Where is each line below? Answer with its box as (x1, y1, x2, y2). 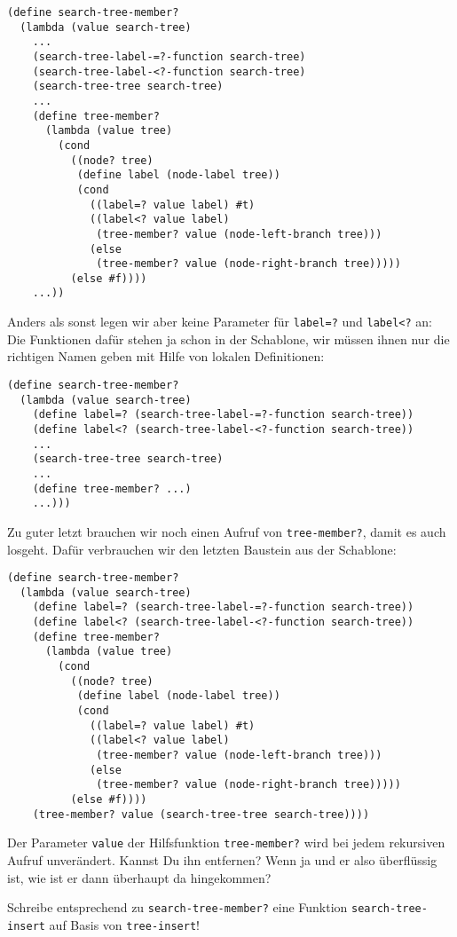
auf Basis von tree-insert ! (49, 915, 200, 933)
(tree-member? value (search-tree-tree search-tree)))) (32, 807, 370, 821)
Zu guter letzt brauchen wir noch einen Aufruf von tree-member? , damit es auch (7, 522, 446, 540)
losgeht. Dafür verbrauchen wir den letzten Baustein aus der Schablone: (7, 539, 397, 558)
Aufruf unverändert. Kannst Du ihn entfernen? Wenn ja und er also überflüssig (7, 850, 437, 869)
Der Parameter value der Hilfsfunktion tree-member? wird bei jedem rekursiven (7, 833, 445, 852)
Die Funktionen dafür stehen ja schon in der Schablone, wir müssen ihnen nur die (7, 329, 450, 348)
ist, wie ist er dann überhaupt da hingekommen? (7, 868, 272, 886)
